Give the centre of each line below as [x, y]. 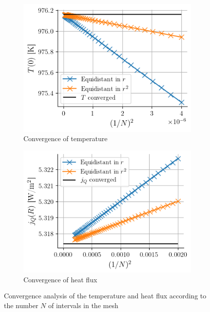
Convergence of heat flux [60, 279]
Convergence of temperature [66, 138]
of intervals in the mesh [83, 305]
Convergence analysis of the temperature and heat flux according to [105, 296]
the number [21, 305]
